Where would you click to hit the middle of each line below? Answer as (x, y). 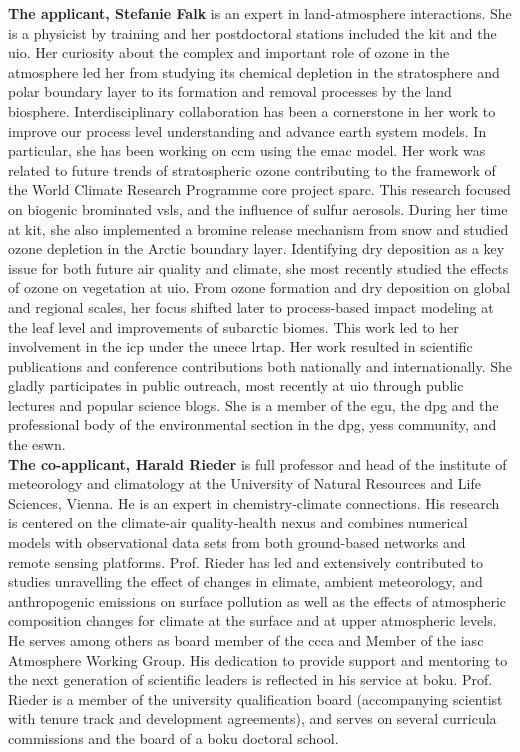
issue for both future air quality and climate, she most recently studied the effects (258, 267)
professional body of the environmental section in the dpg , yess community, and (252, 424)
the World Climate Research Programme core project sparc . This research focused (259, 189)
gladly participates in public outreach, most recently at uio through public (236, 385)
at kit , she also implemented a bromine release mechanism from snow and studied (258, 228)
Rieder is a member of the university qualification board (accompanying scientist (255, 698)
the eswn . (37, 444)
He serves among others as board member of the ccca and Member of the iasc (246, 640)
